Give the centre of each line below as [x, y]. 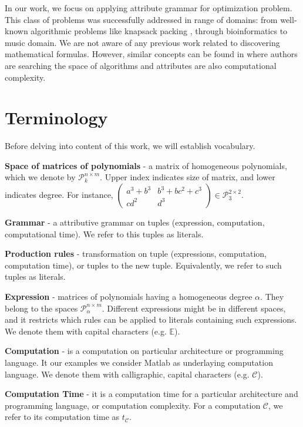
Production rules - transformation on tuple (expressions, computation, [136, 254]
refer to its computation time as [62, 417]
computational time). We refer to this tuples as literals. [104, 234]
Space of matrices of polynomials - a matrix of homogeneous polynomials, [146, 165]
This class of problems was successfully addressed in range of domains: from [141, 19]
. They [272, 297]
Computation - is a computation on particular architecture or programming [144, 351]
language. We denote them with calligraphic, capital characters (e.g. [127, 374]
